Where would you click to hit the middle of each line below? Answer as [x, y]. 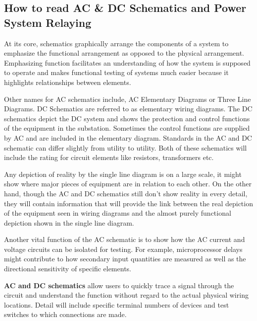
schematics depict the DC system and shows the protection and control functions [127, 118]
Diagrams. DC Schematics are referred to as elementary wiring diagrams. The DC [128, 109]
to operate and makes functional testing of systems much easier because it [116, 72]
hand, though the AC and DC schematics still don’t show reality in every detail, [126, 193]
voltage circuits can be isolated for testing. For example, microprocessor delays [123, 249]
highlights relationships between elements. [68, 82]
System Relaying [48, 22]
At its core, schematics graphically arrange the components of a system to [116, 43]
